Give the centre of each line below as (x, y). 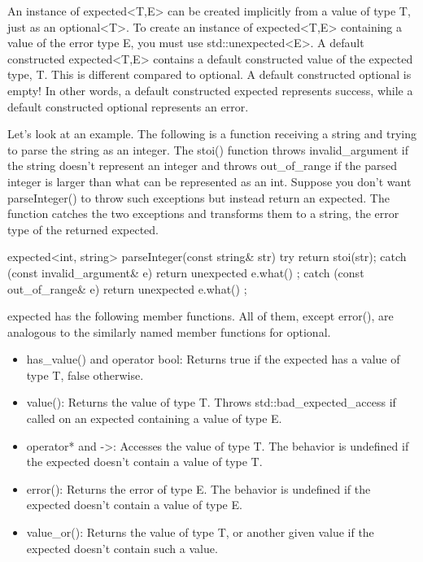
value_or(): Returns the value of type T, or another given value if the (200, 532)
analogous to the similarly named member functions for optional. (169, 331)
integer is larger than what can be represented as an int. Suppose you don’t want (209, 181)
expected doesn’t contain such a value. (122, 548)
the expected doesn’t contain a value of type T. (144, 462)
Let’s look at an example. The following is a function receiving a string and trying (212, 134)
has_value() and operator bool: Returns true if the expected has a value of (213, 359)
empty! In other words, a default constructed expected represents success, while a (210, 90)
